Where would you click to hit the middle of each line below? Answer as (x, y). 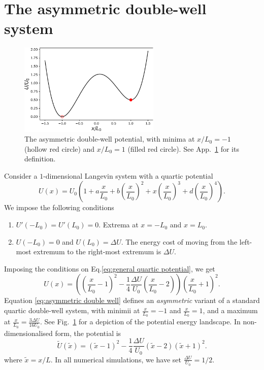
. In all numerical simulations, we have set (116, 359)
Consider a (21, 175)
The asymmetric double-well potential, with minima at (110, 139)
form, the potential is (88, 333)
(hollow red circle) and (60, 148)
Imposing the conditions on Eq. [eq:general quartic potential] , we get (110, 268)
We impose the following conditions (59, 207)
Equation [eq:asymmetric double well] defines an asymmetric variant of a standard (132, 300)
